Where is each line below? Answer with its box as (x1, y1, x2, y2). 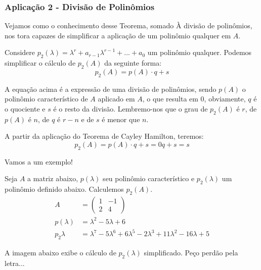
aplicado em (98, 93, 135, 104)
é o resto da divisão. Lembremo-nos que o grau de (53, 103, 208, 114)
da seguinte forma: (104, 58, 162, 68)
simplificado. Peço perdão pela (144, 247, 238, 257)
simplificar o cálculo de (5, 58, 76, 68)
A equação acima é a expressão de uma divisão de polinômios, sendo (5, 83, 216, 94)
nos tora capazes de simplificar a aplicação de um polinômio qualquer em (5, 30, 231, 40)
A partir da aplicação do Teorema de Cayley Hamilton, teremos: (5, 131, 204, 141)
